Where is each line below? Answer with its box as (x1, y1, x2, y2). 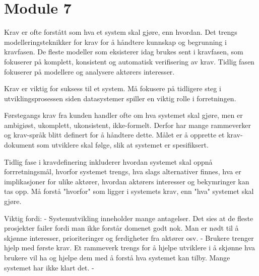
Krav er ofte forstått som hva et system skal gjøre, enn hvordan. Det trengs (4, 27, 237, 37)
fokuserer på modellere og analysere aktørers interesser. (4, 66, 175, 77)
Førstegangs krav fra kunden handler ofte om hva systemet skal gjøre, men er (4, 110, 243, 120)
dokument (4, 140, 35, 150)
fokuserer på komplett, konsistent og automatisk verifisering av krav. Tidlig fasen (4, 56, 254, 66)
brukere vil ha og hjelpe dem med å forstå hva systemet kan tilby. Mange (4, 252, 230, 262)
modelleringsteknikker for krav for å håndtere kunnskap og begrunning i (4, 36, 227, 47)
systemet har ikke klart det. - (4, 262, 94, 272)
